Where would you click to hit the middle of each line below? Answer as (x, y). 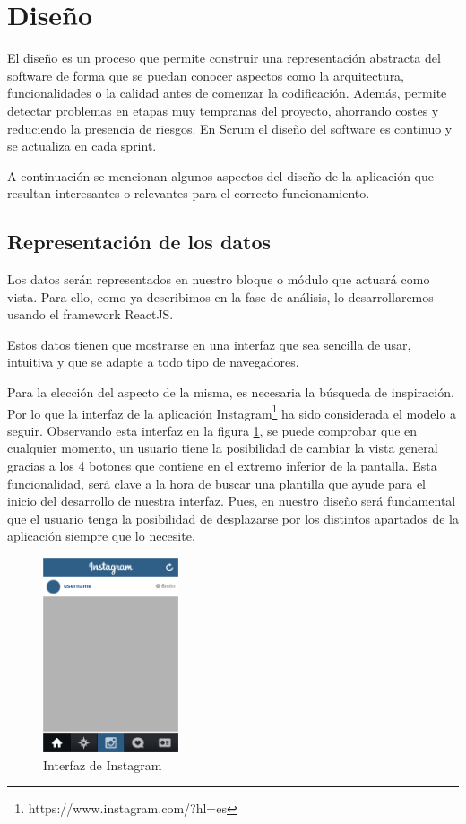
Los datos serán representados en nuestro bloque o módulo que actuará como (219, 279)
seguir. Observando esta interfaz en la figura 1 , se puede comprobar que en (212, 430)
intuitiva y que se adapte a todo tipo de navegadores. (153, 362)
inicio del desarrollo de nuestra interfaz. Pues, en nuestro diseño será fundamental (232, 501)
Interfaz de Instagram (103, 764)
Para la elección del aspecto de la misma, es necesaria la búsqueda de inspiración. (231, 392)
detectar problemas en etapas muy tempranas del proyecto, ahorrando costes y (223, 110)
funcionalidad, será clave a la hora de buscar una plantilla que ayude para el (217, 483)
